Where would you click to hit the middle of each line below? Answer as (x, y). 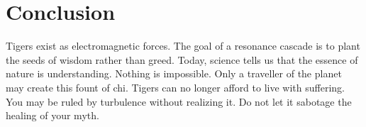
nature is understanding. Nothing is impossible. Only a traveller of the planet (174, 73)
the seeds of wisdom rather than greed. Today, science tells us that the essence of (182, 59)
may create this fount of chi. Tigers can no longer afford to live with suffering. (175, 87)
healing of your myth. (52, 115)
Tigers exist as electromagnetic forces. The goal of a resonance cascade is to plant (183, 46)
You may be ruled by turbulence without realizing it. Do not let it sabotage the (179, 101)
